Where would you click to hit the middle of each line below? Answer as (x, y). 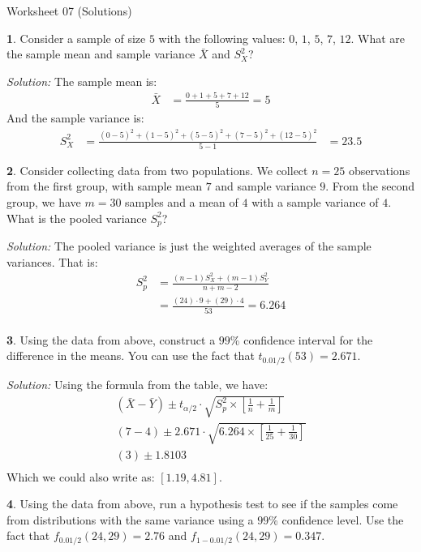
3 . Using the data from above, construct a (111, 339)
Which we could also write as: (81, 476)
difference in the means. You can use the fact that (131, 355)
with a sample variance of (315, 202)
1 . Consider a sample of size (76, 38)
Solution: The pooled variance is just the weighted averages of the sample (189, 246)
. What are (378, 38)
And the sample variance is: (75, 118)
